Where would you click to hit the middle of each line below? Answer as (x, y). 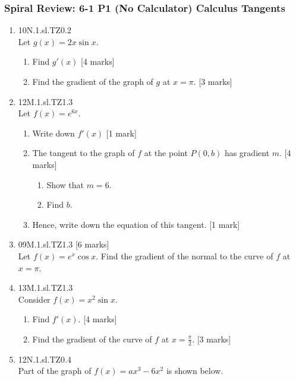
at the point (166, 153)
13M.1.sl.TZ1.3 (45, 288)
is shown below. (195, 371)
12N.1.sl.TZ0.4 (45, 359)
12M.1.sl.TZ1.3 (45, 101)
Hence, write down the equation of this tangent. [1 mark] (136, 224)
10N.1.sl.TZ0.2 (45, 30)
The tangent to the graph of (84, 153)
